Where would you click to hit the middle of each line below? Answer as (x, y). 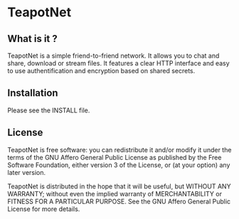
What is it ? (33, 39)
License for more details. (44, 209)
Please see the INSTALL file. (49, 110)
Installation (33, 93)
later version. (27, 172)
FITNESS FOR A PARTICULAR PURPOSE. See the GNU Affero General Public (119, 201)
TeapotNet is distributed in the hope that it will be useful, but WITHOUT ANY (119, 186)
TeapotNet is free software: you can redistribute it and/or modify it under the (119, 149)
